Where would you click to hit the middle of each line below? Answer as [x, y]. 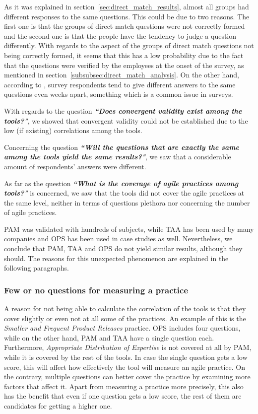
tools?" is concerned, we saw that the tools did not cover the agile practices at [124, 193]
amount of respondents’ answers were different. [75, 166]
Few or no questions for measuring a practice [96, 290]
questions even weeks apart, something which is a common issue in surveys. [119, 94]
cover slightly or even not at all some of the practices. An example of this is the [125, 318]
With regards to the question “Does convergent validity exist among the [123, 110]
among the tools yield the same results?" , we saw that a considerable [118, 157]
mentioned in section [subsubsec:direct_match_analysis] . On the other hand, [122, 75]
